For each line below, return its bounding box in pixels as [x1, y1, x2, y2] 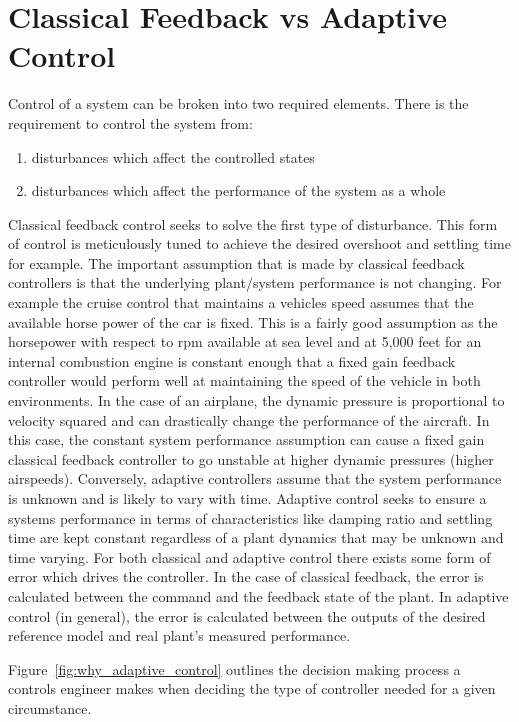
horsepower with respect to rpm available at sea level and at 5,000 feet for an [8, 331, 482, 352]
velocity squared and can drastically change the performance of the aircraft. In [8, 409, 490, 430]
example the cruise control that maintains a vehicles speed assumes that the [8, 292, 474, 313]
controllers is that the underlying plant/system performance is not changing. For [8, 272, 502, 293]
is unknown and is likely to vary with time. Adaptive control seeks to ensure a [8, 488, 487, 508]
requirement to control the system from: [8, 112, 253, 133]
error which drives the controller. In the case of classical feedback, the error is [8, 566, 484, 587]
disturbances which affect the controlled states [31, 146, 315, 167]
